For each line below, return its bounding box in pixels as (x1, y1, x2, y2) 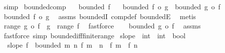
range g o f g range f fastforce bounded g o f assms (3, 21, 201, 31)
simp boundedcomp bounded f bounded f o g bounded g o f (3, 1, 221, 11)
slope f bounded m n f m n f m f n (7, 40, 138, 50)
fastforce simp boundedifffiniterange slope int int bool (3, 30, 186, 40)
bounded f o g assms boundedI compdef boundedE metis (3, 11, 196, 21)
